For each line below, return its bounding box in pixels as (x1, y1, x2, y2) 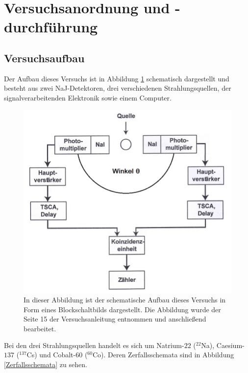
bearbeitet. (24, 323, 56, 334)
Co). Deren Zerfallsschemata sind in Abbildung (92, 349, 234, 360)
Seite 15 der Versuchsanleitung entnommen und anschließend (24, 314, 206, 324)
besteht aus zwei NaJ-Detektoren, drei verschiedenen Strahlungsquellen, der (4, 83, 231, 93)
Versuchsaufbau (4, 50, 85, 65)
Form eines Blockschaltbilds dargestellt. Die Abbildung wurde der (24, 304, 221, 314)
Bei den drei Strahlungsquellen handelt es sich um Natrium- (4, 340, 184, 350)
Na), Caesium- (201, 340, 245, 350)
